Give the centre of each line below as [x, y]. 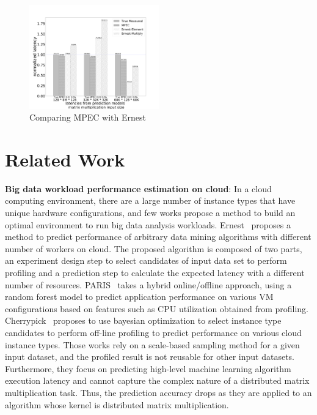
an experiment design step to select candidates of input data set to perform [146, 260]
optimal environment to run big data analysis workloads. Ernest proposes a [148, 224]
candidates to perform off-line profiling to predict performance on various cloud [153, 332]
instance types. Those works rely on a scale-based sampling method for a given [152, 344]
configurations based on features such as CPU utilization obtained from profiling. [157, 308]
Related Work [65, 159]
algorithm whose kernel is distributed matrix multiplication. [117, 404]
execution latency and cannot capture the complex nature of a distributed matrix [157, 380]
